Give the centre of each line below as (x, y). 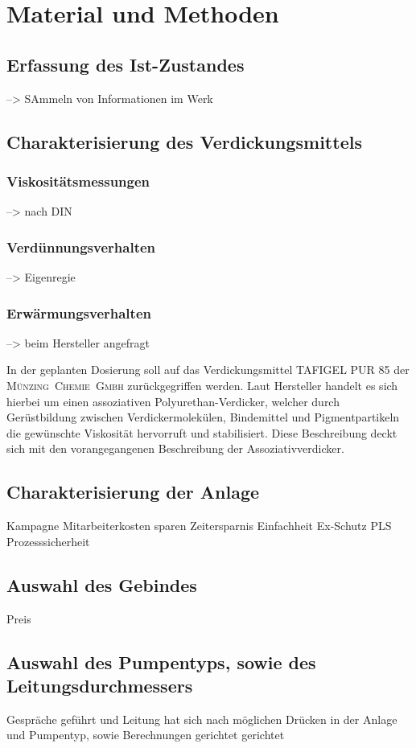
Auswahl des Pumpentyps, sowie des (161, 662)
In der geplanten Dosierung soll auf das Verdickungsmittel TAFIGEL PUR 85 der (208, 370)
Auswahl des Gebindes (102, 584)
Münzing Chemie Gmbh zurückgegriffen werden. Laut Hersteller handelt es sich (202, 385)
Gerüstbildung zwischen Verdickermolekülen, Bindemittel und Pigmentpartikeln (203, 417)
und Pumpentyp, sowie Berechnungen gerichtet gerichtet (146, 735)
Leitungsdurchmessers (100, 685)
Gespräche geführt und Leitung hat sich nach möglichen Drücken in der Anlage (202, 719)
